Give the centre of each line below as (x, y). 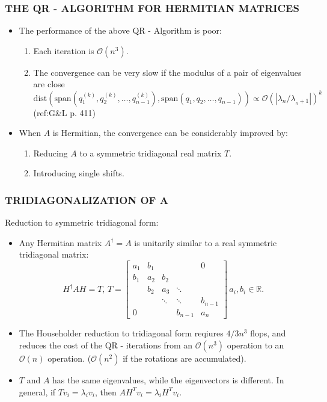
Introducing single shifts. (79, 173)
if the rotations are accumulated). (185, 358)
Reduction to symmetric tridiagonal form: (82, 222)
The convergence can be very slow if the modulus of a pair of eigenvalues (167, 72)
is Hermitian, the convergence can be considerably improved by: (170, 133)
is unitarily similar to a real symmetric (206, 242)
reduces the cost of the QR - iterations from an (106, 345)
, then (105, 391)
